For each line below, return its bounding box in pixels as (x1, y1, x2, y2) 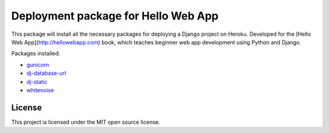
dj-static (26, 78, 48, 85)
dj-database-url (26, 70, 66, 77)
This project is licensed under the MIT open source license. (11, 118, 161, 126)
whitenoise (26, 86, 54, 94)
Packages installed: (11, 50, 60, 57)
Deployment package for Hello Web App (11, 9, 219, 22)
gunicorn (26, 61, 49, 68)
